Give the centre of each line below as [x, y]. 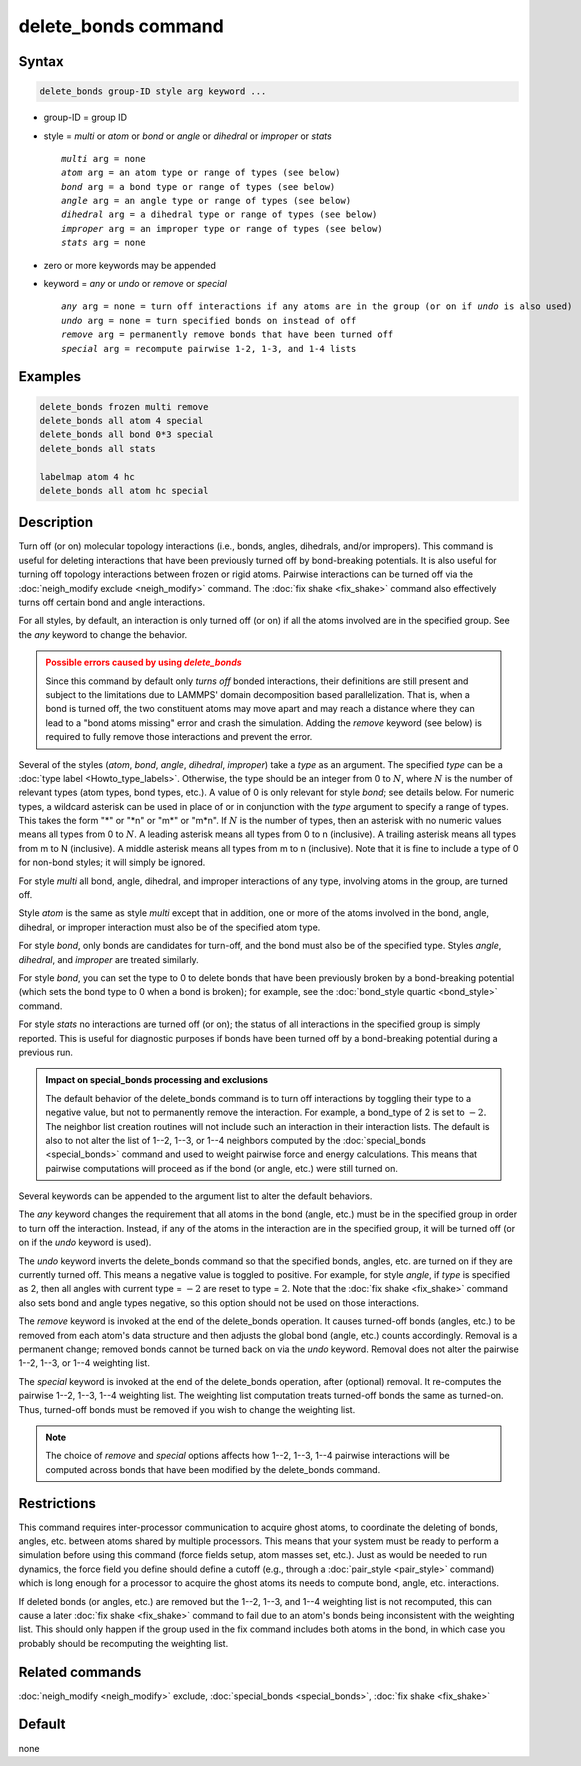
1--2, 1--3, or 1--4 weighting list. [84, 1363]
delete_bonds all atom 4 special [121, 420]
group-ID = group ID [85, 117]
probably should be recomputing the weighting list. [123, 1643]
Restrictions [57, 1503]
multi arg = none [103, 158]
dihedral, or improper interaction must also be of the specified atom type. [169, 927]
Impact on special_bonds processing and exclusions [157, 1080]
